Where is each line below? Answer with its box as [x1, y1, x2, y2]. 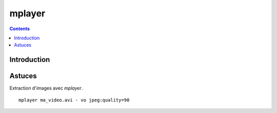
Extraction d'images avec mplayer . [9, 85, 83, 92]
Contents [9, 26, 30, 32]
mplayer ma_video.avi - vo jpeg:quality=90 [18, 97, 130, 103]
